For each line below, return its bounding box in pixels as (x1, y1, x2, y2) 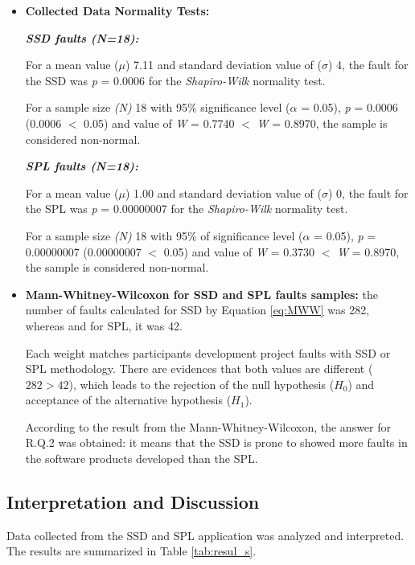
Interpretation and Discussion (6, 489, 260, 514)
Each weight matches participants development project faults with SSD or (25, 344, 391, 361)
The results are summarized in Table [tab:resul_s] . (6, 542, 257, 559)
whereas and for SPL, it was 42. (25, 317, 183, 334)
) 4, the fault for (327, 56, 409, 73)
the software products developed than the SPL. (25, 450, 258, 467)
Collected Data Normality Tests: (25, 2, 210, 18)
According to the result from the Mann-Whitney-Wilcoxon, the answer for (25, 418, 391, 435)
